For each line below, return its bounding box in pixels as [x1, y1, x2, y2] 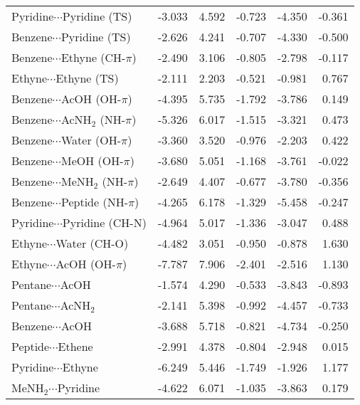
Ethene [58, 338, 93, 354]
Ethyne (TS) [55, 70, 119, 86]
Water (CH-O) [55, 235, 129, 251]
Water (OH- [60, 132, 122, 148]
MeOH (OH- [60, 152, 124, 169]
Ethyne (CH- [60, 49, 126, 65]
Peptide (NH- [60, 194, 128, 210]
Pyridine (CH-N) [62, 214, 147, 231]
